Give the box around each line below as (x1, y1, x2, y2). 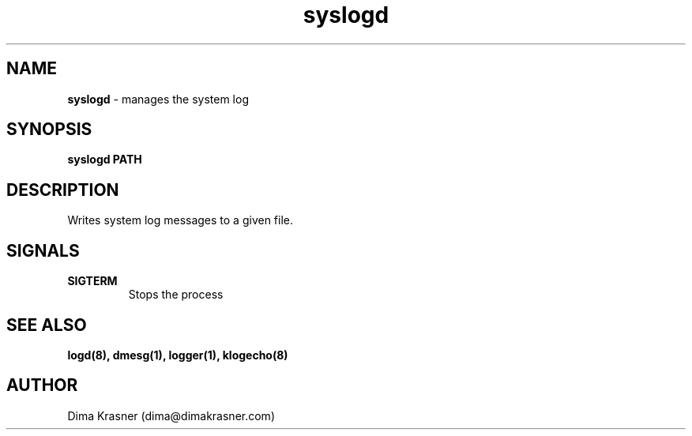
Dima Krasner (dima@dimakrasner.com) (67, 408, 275, 423)
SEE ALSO (6, 314, 87, 335)
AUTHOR (6, 375, 78, 396)
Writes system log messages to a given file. (67, 213, 294, 227)
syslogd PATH (67, 152, 142, 167)
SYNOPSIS (6, 119, 92, 140)
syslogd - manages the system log (67, 92, 249, 106)
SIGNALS (6, 240, 80, 261)
